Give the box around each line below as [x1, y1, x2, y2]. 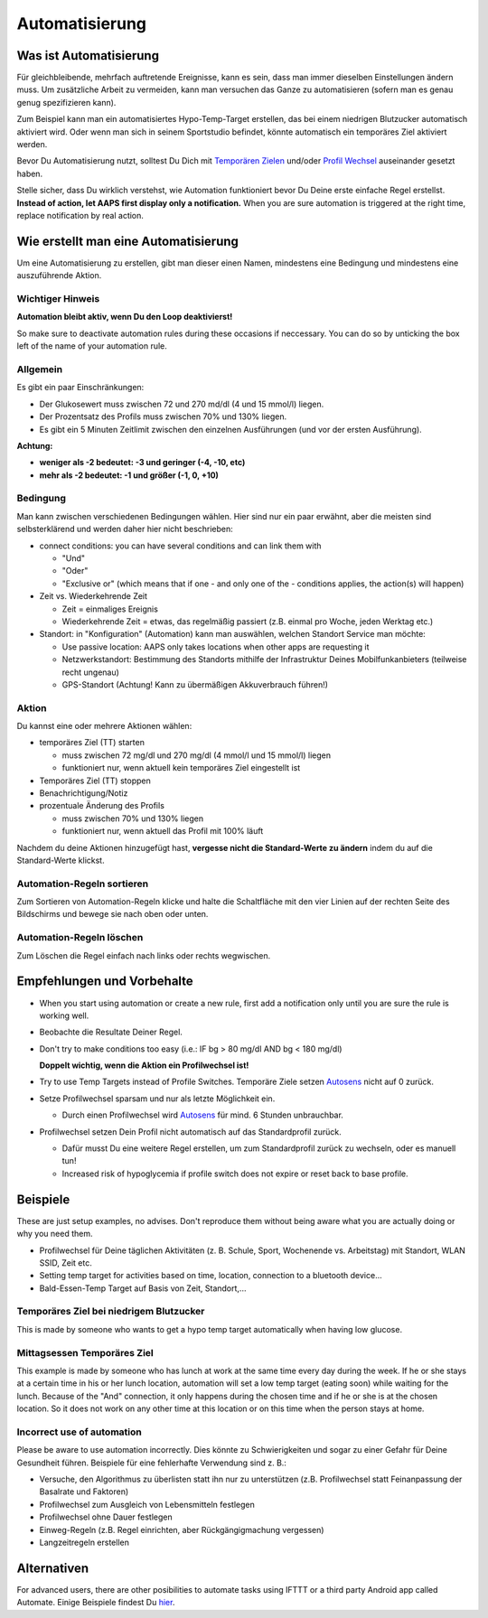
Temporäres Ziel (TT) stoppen [39, 775, 151, 786]
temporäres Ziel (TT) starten [39, 737, 145, 748]
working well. [39, 1010, 89, 1021]
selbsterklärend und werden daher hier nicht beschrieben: [16, 524, 234, 535]
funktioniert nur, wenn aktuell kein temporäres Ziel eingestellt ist [61, 762, 301, 773]
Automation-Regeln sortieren [16, 877, 149, 890]
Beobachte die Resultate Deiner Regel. [39, 1026, 183, 1038]
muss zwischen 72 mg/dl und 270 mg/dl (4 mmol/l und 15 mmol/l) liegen [61, 750, 332, 761]
